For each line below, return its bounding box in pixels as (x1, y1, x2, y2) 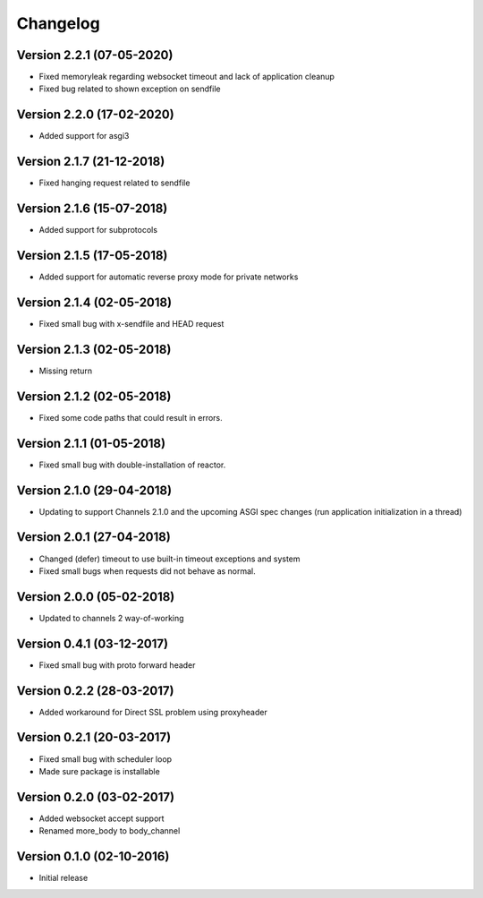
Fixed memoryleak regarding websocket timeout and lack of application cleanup (38, 72, 335, 82)
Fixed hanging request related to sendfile (38, 177, 191, 188)
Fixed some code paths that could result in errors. (38, 412, 223, 423)
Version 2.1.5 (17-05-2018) (16, 247, 168, 263)
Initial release (38, 873, 89, 884)
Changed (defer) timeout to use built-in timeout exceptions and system (38, 553, 301, 564)
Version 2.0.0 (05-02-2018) (16, 589, 175, 604)
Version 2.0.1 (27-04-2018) (16, 529, 172, 545)
